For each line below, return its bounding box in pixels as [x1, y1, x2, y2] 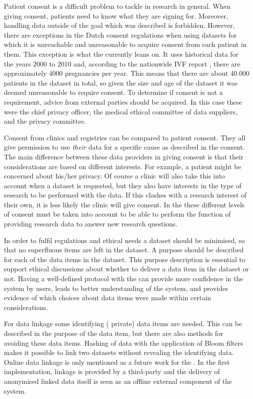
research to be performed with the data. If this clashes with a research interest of [4, 190, 247, 200]
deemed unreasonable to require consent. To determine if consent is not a [4, 87, 223, 97]
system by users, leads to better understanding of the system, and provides [4, 283, 228, 293]
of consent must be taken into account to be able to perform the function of [4, 209, 231, 219]
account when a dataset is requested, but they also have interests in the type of [4, 180, 242, 190]
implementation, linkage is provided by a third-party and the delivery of [4, 366, 220, 377]
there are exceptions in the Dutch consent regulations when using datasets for [4, 29, 237, 40]
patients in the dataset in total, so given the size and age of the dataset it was [4, 77, 238, 88]
